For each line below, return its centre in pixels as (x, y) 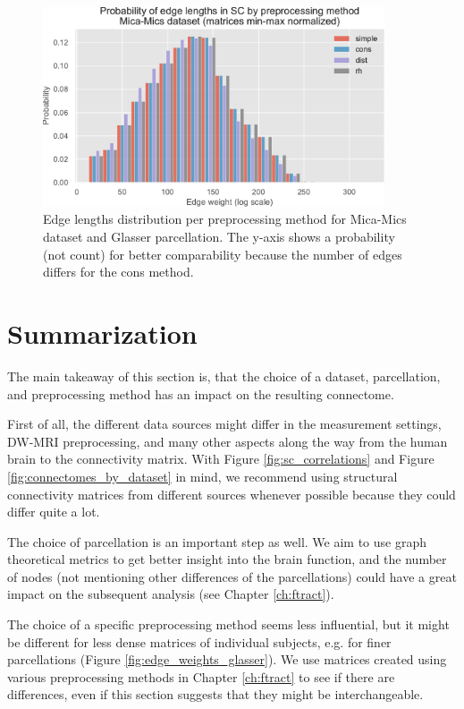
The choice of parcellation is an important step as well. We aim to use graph (217, 541)
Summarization (102, 333)
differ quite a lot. (54, 512)
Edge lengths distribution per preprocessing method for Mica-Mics (225, 219)
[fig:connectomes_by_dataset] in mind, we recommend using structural (202, 476)
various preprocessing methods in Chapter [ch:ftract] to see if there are (201, 676)
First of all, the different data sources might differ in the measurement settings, (224, 424)
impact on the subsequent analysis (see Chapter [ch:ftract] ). (171, 594)
